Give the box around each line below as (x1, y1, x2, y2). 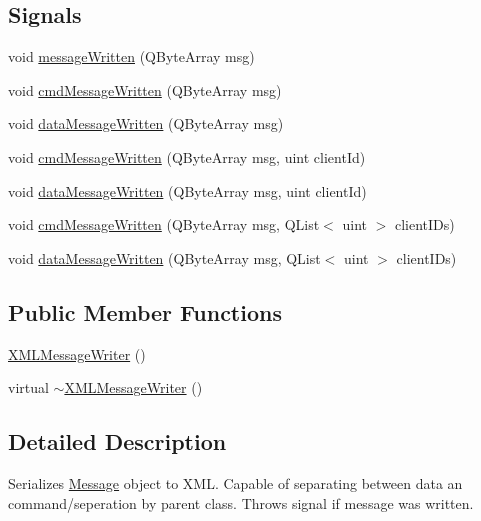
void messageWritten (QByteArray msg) (8, 46, 255, 67)
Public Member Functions (8, 296, 282, 327)
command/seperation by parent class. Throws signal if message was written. (8, 492, 474, 513)
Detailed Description (8, 426, 227, 457)
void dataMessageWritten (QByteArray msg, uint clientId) (8, 180, 367, 201)
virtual (8, 377, 49, 398)
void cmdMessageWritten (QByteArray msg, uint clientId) (8, 146, 366, 167)
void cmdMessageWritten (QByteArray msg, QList (8, 214, 320, 235)
